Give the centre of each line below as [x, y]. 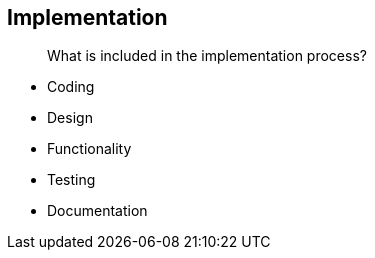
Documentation [97, 211]
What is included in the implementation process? [207, 56]
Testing [71, 180]
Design [70, 118]
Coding [71, 87]
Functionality [89, 149]
